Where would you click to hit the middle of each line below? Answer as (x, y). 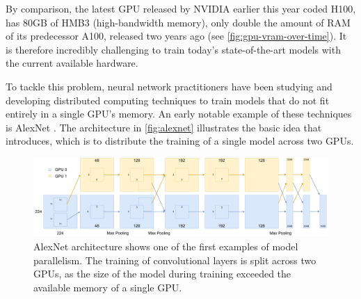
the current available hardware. (72, 63)
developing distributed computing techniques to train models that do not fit (168, 100)
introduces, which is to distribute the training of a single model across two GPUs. (180, 141)
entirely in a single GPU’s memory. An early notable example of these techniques (179, 114)
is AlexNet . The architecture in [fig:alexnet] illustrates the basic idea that (164, 127)
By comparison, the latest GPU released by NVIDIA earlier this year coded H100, (181, 8)
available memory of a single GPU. (108, 287)
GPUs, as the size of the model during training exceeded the (162, 274)
